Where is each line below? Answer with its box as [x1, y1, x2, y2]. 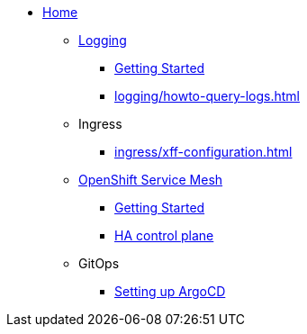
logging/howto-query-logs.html [114, 88, 300, 104]
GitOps [78, 256, 120, 271]
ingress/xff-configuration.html [114, 144, 293, 159]
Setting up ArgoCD [114, 284, 226, 299]
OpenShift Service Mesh [78, 172, 223, 187]
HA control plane [114, 228, 214, 243]
